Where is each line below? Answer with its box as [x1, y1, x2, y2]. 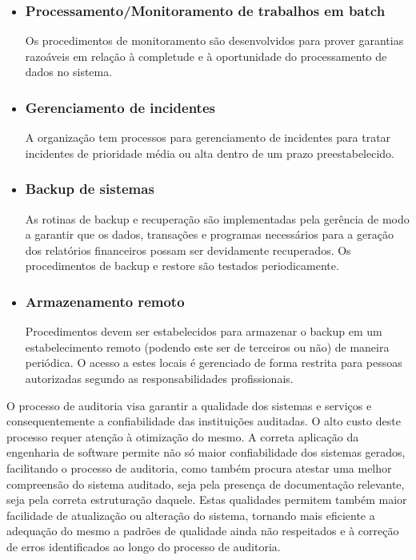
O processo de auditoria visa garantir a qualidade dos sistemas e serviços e [6, 397, 372, 413]
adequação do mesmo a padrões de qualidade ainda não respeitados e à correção [6, 522, 399, 539]
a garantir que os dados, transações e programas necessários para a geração [25, 226, 394, 243]
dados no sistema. [25, 63, 113, 80]
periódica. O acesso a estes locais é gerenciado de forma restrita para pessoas [25, 354, 402, 371]
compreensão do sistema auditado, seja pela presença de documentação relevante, [6, 475, 405, 492]
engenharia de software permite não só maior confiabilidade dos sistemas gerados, [6, 444, 406, 461]
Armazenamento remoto [25, 291, 185, 311]
